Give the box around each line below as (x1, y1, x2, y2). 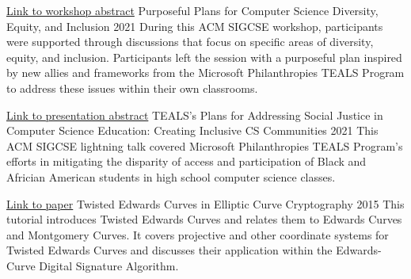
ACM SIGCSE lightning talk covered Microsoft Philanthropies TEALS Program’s (6, 137, 403, 154)
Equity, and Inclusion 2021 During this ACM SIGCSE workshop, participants (6, 17, 383, 34)
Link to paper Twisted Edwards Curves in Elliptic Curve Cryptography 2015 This (6, 195, 405, 212)
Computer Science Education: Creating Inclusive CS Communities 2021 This (6, 122, 379, 139)
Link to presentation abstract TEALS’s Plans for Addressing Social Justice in (6, 106, 383, 123)
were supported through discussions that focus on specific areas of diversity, (6, 33, 374, 50)
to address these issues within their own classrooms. (6, 79, 258, 96)
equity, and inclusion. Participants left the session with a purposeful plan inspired (6, 48, 402, 65)
